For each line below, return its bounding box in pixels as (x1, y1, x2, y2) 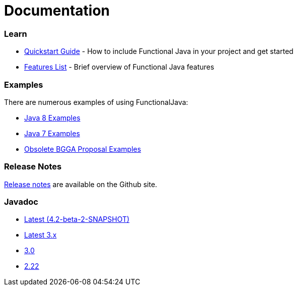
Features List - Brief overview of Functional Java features (24, 63, 214, 72)
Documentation (4, 2, 110, 19)
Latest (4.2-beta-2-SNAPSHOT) (24, 215, 130, 224)
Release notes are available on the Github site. (4, 180, 158, 189)
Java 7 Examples (24, 129, 80, 138)
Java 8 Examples (24, 113, 81, 122)
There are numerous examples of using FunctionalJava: (4, 97, 188, 106)
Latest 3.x (24, 230, 57, 240)
